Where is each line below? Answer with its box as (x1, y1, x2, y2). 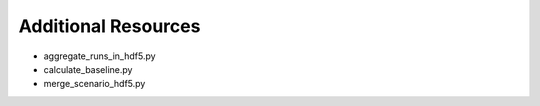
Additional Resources (18, 15, 201, 37)
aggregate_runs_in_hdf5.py (43, 50, 156, 62)
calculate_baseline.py (43, 63, 133, 75)
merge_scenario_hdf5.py (43, 78, 146, 90)
